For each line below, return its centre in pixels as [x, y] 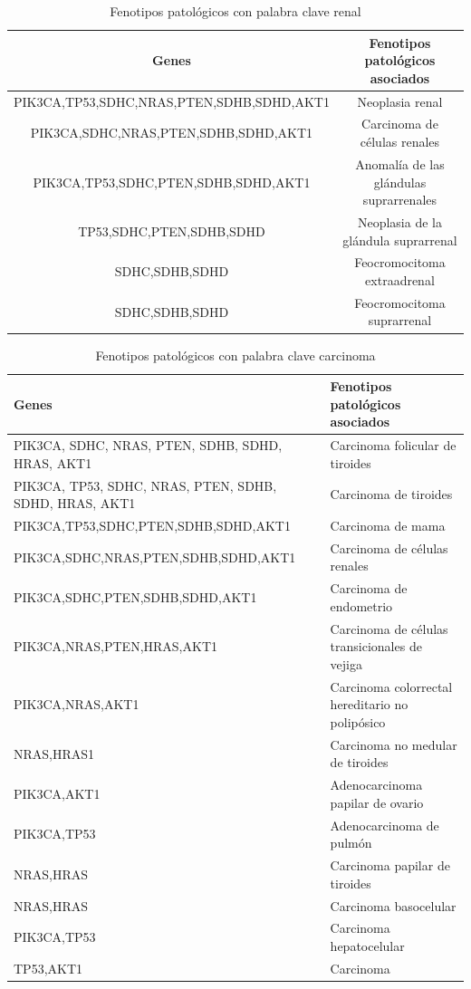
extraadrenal [400, 279]
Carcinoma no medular [394, 744]
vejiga [346, 663]
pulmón [351, 843]
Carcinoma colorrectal [391, 686]
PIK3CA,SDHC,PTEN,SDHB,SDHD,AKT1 [135, 597]
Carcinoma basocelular [393, 905]
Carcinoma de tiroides [391, 494]
